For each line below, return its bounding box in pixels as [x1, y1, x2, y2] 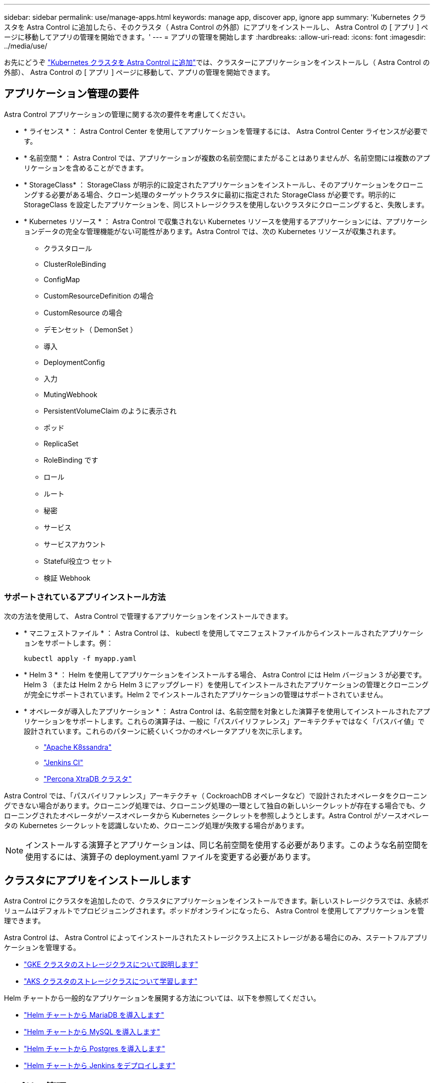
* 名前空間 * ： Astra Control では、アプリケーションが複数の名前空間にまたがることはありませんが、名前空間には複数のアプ [24, 153, 430, 162]
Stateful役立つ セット [44, 556, 112, 565]
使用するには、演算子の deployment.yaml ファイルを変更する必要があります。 [25, 851, 315, 862]
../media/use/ [4, 42, 48, 50]
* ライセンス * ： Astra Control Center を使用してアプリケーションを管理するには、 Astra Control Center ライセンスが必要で [24, 126, 428, 135]
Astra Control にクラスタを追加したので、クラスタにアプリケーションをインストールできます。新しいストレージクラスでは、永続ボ [4, 897, 429, 905]
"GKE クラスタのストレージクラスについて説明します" [24, 960, 198, 969]
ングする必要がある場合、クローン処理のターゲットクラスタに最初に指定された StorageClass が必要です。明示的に [24, 190, 396, 199]
